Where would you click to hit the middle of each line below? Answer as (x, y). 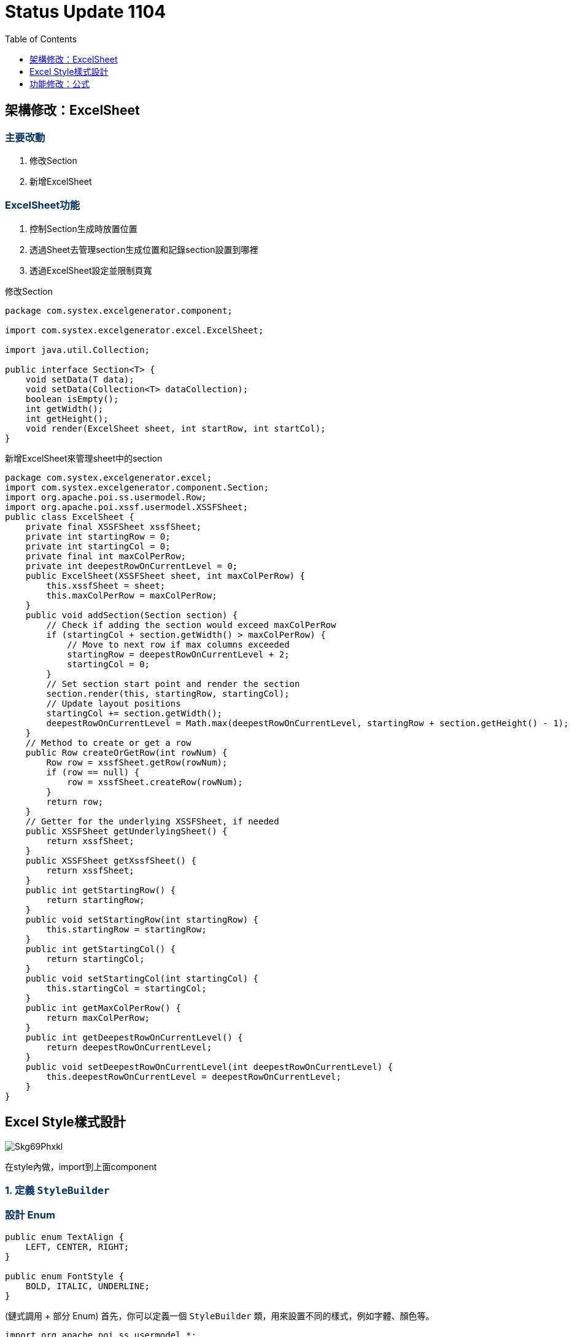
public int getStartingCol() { (101, 949)
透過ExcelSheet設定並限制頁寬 (91, 270)
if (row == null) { (93, 772)
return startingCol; (95, 959)
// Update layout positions (114, 703)
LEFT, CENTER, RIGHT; (77, 1246)
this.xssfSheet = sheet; (106, 585)
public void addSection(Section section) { (132, 615)
